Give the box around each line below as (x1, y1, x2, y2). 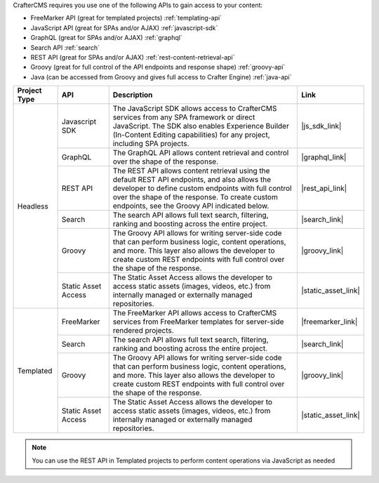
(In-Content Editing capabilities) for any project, (112, 130, 270, 140)
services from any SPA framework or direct (112, 112, 255, 122)
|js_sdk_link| (301, 121, 342, 131)
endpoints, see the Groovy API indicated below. (112, 201, 270, 211)
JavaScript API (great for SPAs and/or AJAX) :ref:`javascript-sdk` (30, 23, 218, 32)
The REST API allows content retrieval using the (112, 166, 270, 176)
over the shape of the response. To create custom (112, 192, 279, 202)
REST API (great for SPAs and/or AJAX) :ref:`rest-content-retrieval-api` (30, 53, 235, 61)
